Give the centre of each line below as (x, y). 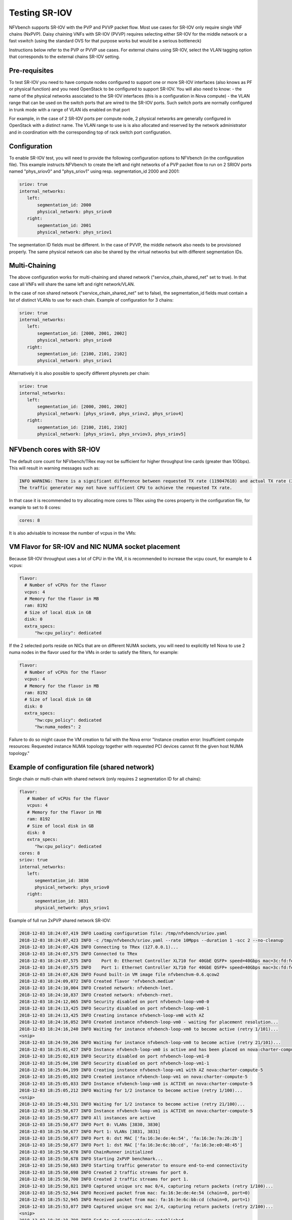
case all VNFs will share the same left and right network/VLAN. (72, 284)
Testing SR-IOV (41, 13)
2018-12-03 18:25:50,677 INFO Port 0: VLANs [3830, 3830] (90, 1125)
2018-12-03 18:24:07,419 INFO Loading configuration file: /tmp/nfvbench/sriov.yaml (123, 934)
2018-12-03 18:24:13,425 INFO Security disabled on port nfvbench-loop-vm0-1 (114, 1008)
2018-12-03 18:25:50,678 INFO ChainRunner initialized (86, 1152)
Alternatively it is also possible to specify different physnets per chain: (79, 373)
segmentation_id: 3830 (62, 880)
